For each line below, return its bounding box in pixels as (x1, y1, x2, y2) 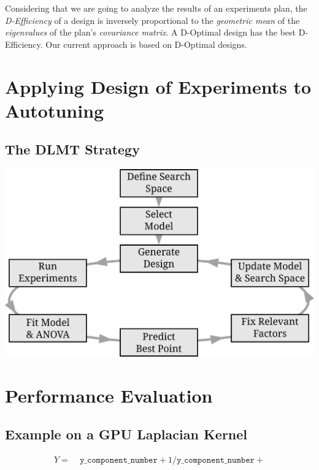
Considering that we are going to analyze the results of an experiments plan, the (5, 2, 307, 14)
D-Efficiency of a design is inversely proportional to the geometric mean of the (5, 13, 300, 26)
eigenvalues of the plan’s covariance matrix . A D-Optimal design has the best (5, 26, 296, 39)
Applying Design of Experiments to (5, 74, 312, 99)
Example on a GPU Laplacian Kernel (5, 425, 248, 444)
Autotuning (5, 97, 104, 123)
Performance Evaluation (5, 382, 213, 407)
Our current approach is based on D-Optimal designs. (45, 37, 247, 50)
